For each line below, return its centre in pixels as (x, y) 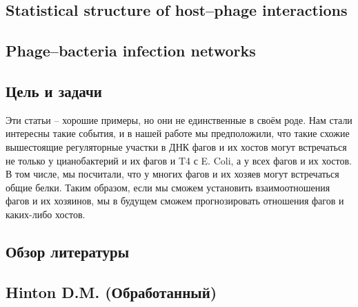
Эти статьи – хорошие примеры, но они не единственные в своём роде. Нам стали (179, 119)
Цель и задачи (54, 91)
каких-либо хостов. (46, 214)
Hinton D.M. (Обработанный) (111, 292)
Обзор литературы (68, 251)
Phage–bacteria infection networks (131, 51)
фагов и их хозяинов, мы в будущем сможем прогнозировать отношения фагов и (175, 201)
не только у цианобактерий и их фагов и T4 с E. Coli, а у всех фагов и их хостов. (179, 160)
